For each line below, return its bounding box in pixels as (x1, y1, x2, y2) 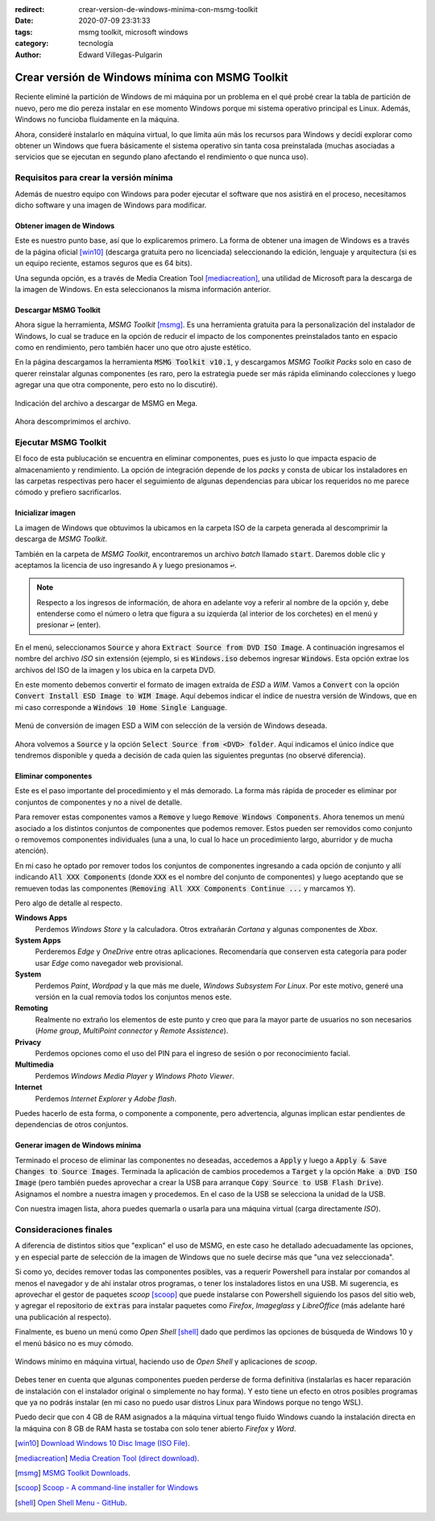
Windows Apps (14, 913, 68, 923)
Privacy (14, 1037, 42, 1047)
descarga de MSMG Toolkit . (14, 534, 108, 544)
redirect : (14, 5, 45, 14)
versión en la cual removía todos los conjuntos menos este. (35, 992, 232, 1002)
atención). (14, 846, 48, 855)
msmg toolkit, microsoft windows (78, 27, 188, 36)
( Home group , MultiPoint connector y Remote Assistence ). (35, 1026, 229, 1036)
